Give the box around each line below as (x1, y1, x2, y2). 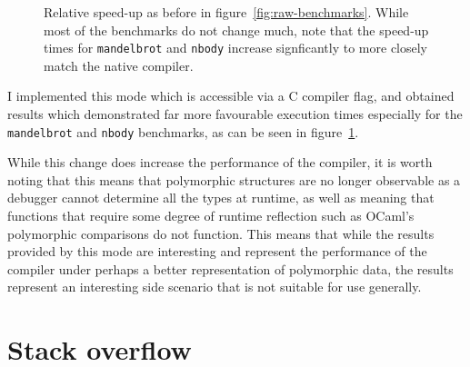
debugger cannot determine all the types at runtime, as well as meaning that (7, 188, 435, 207)
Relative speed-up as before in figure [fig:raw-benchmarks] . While (44, 3, 409, 21)
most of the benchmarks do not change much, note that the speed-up (44, 20, 429, 39)
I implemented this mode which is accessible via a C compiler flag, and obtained (7, 86, 455, 105)
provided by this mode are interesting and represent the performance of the (7, 242, 427, 261)
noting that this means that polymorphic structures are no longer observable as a (7, 170, 461, 189)
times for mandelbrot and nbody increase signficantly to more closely (44, 38, 428, 57)
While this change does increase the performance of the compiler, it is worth (7, 153, 433, 172)
